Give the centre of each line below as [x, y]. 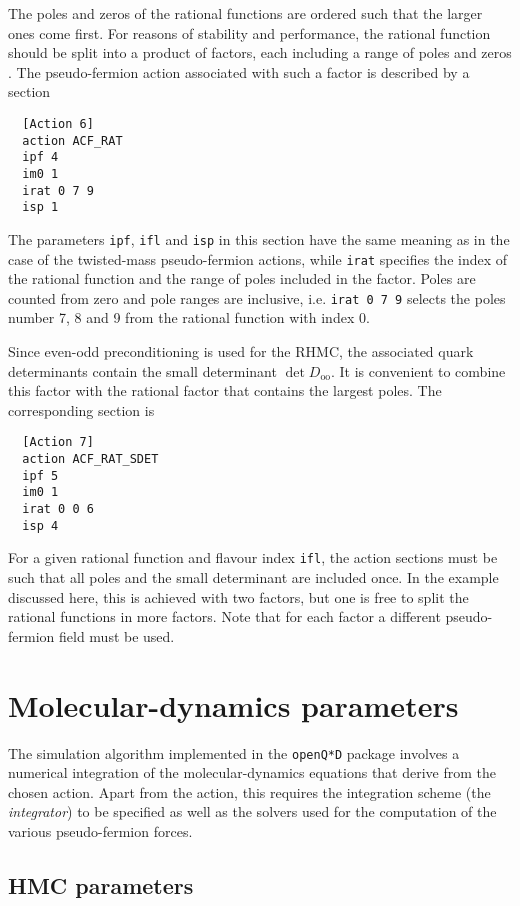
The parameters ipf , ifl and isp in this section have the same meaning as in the [259, 238]
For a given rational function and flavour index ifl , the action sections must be [253, 557]
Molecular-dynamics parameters [233, 704]
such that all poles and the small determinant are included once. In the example [253, 577]
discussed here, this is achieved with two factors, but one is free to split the [238, 596]
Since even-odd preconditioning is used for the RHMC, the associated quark [241, 351]
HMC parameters [101, 884]
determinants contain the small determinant [142, 370]
